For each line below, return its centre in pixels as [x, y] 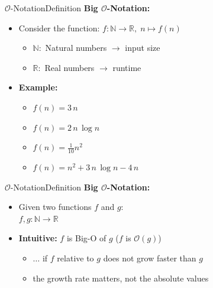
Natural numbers [76, 48]
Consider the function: [59, 27]
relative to [75, 258]
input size [143, 48]
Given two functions [55, 207]
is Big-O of [86, 238]
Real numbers [70, 67]
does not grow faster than [150, 258]
